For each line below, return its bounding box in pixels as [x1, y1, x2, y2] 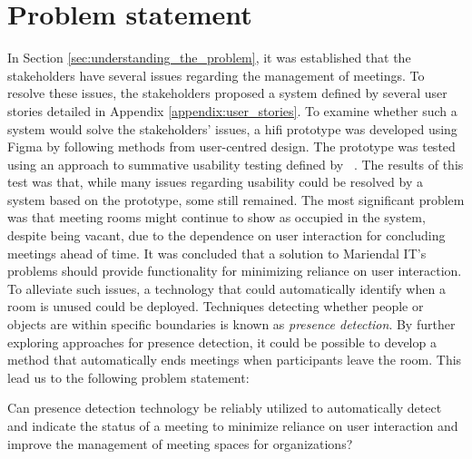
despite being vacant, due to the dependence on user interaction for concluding [7, 226, 446, 245]
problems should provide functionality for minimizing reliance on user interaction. [7, 261, 462, 280]
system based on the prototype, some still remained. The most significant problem [7, 190, 465, 209]
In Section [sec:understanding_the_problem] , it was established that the [7, 48, 411, 67]
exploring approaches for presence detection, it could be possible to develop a [7, 332, 437, 351]
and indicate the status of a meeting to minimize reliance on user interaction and [7, 416, 458, 435]
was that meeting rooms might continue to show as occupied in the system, [7, 208, 426, 227]
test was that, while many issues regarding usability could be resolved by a [7, 172, 423, 191]
